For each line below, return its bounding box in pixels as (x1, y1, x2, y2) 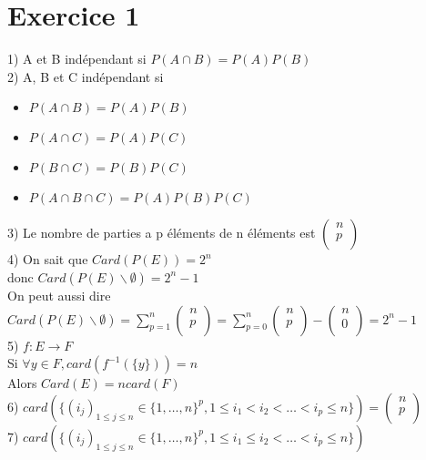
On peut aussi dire (7, 285, 111, 304)
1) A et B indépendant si (7, 49, 147, 68)
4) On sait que (7, 250, 88, 269)
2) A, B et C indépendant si (7, 66, 164, 86)
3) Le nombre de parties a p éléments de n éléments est (7, 223, 316, 242)
